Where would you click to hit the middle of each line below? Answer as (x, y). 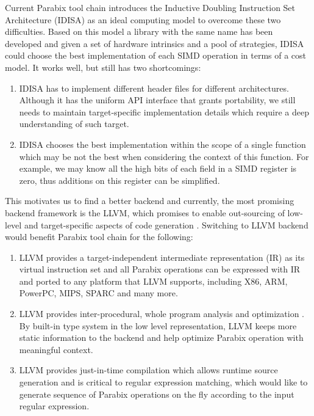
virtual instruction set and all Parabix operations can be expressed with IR (160, 269)
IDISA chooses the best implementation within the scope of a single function (162, 144)
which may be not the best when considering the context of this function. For (164, 156)
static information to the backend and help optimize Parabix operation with (161, 338)
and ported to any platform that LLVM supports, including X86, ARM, (153, 281)
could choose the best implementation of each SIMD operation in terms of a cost (156, 55)
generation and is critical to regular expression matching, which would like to (163, 382)
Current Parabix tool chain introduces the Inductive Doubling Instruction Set (150, 7)
